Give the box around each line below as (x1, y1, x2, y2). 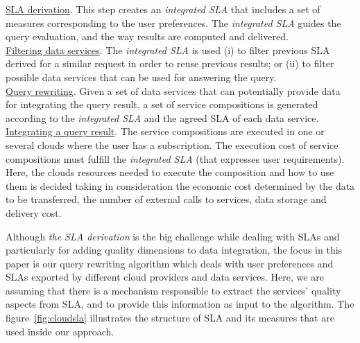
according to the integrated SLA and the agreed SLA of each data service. (6, 110, 319, 125)
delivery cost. (6, 205, 62, 220)
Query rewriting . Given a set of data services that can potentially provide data (6, 83, 341, 98)
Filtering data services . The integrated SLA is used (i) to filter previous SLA (6, 42, 330, 57)
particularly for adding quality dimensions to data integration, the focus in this (6, 243, 343, 257)
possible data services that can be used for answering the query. (6, 69, 277, 84)
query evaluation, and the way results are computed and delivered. (6, 29, 289, 44)
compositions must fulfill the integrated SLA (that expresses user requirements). (6, 151, 345, 166)
